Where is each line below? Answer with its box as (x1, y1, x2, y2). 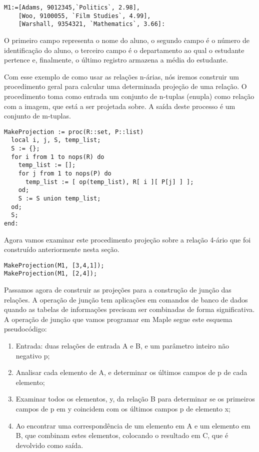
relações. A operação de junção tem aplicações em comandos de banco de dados (4, 294, 248, 304)
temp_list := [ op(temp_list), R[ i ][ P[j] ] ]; (25, 178, 194, 185)
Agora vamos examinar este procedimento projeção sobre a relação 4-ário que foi (4, 234, 251, 244)
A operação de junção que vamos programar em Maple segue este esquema (4, 313, 232, 324)
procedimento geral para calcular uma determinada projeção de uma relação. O (4, 81, 247, 91)
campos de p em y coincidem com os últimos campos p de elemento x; (15, 403, 230, 414)
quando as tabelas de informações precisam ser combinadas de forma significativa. (4, 304, 255, 314)
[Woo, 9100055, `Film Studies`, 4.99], (18, 12, 151, 19)
